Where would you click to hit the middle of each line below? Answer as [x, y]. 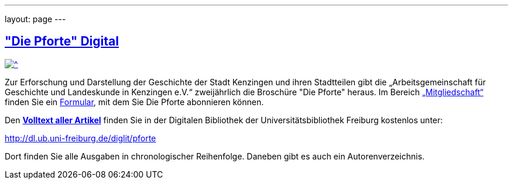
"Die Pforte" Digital [62, 41]
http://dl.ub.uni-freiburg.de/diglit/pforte [81, 138]
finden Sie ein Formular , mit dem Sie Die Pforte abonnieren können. [134, 102]
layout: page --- [35, 19]
